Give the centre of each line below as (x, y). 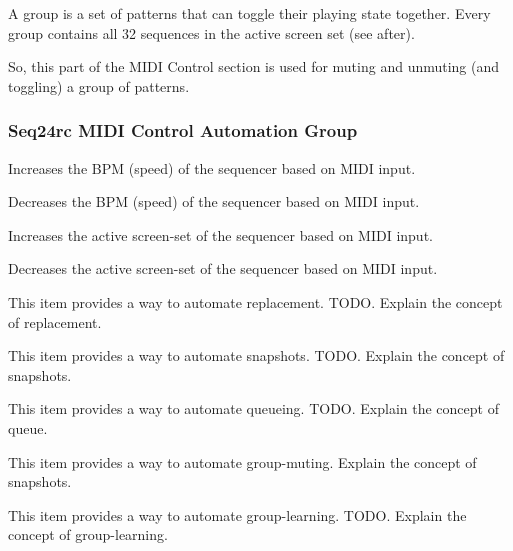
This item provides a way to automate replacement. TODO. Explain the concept (255, 301)
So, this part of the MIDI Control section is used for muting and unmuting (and (254, 66)
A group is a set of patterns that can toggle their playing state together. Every (249, 13)
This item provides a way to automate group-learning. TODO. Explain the (237, 514)
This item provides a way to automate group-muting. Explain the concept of (242, 461)
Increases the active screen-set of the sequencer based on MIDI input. (220, 234)
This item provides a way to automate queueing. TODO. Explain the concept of (253, 408)
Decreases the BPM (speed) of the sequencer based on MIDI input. (214, 201)
